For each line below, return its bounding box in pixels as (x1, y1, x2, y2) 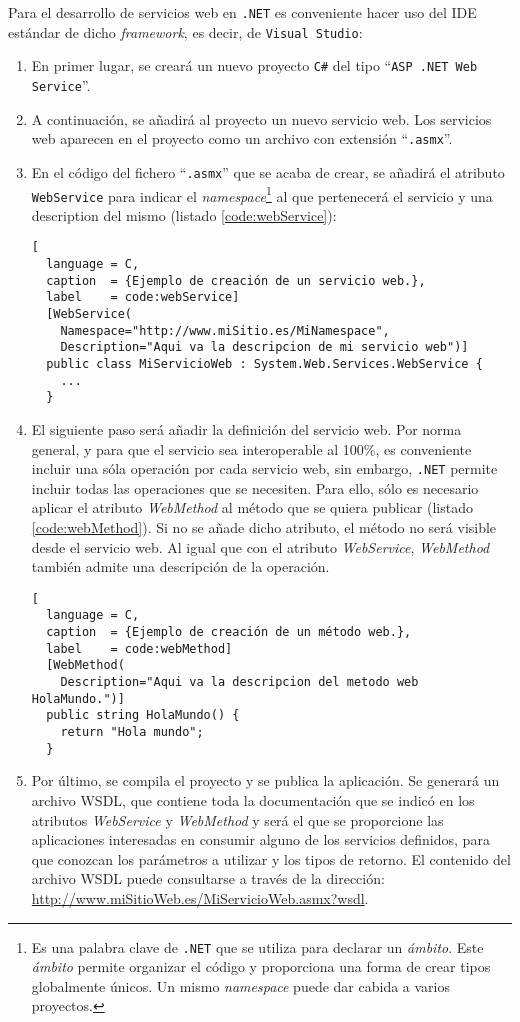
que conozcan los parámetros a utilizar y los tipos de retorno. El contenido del (31, 848, 511, 869)
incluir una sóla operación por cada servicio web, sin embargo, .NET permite (31, 458, 498, 479)
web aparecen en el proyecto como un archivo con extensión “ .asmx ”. (31, 128, 453, 149)
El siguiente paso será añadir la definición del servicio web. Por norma (31, 419, 462, 439)
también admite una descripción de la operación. (31, 556, 330, 577)
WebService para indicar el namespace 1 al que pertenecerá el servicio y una (31, 182, 493, 206)
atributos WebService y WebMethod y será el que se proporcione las (31, 809, 444, 830)
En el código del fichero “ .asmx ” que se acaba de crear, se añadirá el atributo (31, 161, 505, 182)
